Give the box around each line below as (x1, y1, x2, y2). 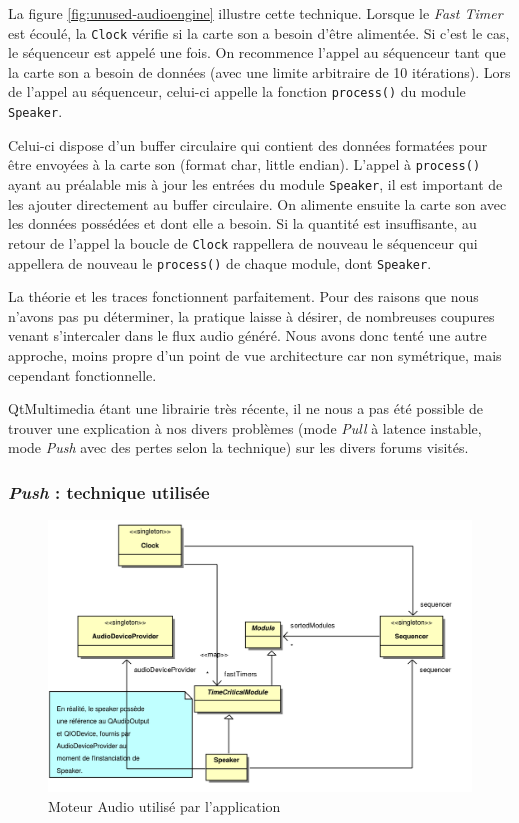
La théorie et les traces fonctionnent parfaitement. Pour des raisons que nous (8, 286, 479, 307)
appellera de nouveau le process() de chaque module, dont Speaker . (8, 252, 432, 273)
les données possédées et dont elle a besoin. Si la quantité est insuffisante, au (8, 213, 477, 234)
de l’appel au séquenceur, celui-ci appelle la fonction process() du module (8, 81, 466, 102)
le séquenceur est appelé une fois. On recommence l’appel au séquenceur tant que (8, 42, 506, 63)
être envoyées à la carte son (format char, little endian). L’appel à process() (8, 154, 481, 175)
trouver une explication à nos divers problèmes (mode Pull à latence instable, (8, 417, 482, 438)
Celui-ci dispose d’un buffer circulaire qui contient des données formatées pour (8, 134, 488, 155)
